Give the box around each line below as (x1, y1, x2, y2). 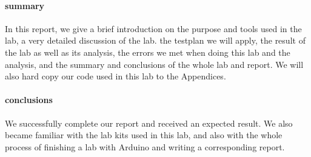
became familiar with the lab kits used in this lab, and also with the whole (5, 129, 283, 141)
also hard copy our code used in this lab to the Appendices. (5, 70, 226, 82)
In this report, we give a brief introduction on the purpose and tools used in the (5, 22, 302, 35)
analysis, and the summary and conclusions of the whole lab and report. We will (5, 58, 304, 70)
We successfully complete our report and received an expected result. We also (5, 116, 293, 129)
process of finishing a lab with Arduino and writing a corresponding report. (5, 140, 285, 153)
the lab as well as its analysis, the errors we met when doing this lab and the (5, 45, 290, 58)
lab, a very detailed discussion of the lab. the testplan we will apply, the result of (5, 34, 306, 47)
